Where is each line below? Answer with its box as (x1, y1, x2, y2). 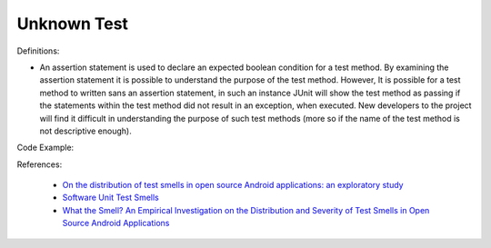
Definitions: (16, 45, 60, 56)
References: (16, 159, 63, 170)
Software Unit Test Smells (62, 192, 159, 203)
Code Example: (16, 142, 75, 154)
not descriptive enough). (39, 125, 132, 136)
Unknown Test (16, 14, 129, 34)
